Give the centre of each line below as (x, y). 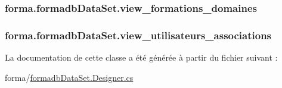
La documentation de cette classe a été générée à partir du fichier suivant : (141, 57)
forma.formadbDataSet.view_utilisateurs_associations (138, 35)
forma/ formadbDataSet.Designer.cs (69, 77)
